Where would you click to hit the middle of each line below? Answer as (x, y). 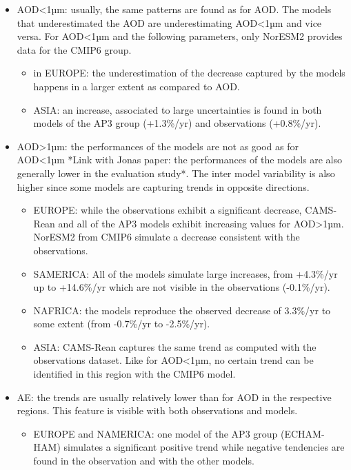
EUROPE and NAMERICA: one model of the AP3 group (156, 433)
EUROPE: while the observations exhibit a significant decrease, (168, 210)
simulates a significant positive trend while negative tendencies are (204, 447)
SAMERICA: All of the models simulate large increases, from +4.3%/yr (185, 273)
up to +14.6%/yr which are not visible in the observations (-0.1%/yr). (182, 287)
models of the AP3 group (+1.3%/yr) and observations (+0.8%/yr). (177, 123)
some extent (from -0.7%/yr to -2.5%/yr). (122, 324)
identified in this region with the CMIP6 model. (134, 374)
